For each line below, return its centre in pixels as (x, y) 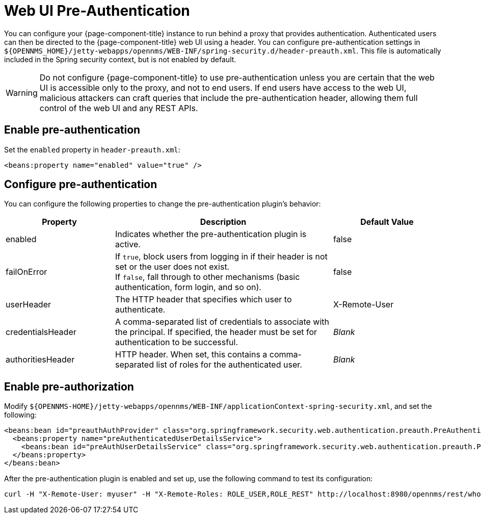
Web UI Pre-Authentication (97, 11)
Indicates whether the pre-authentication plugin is (211, 234)
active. (128, 244)
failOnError (26, 272)
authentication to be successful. (177, 342)
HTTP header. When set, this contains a (191, 355)
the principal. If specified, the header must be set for (216, 332)
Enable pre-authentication (72, 130)
